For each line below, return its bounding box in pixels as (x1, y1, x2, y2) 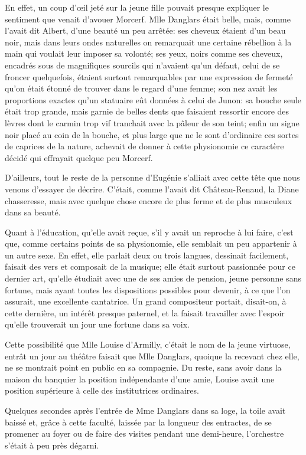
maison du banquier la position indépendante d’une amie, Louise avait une (5, 372, 275, 385)
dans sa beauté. (5, 206, 61, 218)
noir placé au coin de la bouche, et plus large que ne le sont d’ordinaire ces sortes (5, 128, 299, 140)
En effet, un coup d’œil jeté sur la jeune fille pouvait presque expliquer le (5, 1, 269, 13)
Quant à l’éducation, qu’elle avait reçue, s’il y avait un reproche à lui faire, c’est (5, 225, 294, 238)
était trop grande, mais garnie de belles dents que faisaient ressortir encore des (5, 105, 289, 117)
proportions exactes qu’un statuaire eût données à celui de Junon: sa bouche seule (5, 93, 302, 106)
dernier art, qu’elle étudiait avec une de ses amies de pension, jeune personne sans (5, 272, 301, 284)
